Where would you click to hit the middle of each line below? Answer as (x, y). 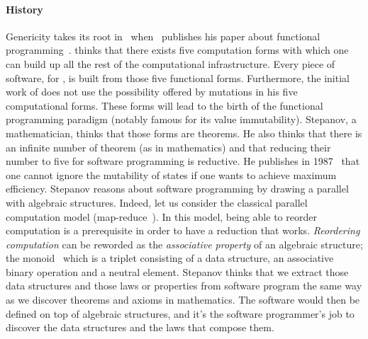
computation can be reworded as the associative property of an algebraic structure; (184, 244)
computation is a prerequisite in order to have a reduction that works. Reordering (183, 230)
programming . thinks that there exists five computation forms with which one (177, 50)
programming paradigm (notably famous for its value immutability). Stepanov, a (181, 119)
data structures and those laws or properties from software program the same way (184, 286)
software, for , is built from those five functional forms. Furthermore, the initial (178, 77)
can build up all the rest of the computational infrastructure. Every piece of (171, 63)
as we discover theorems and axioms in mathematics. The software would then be (183, 300)
